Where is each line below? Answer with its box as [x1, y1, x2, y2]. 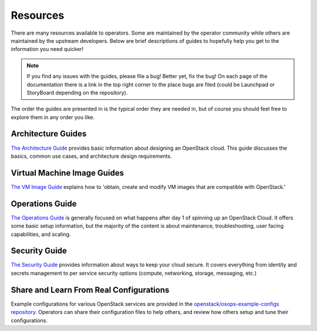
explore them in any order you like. [11, 113, 95, 120]
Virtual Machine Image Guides [11, 168, 124, 178]
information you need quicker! [11, 46, 84, 53]
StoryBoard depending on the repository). [26, 89, 128, 96]
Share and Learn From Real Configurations [11, 285, 170, 295]
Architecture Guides [11, 129, 87, 139]
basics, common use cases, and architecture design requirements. [11, 153, 173, 160]
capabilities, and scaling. [11, 231, 71, 238]
